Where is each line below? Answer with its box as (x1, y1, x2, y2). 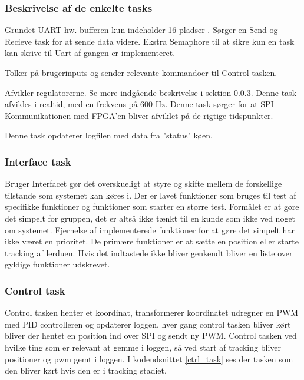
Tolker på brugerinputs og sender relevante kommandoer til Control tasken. (5, 67, 277, 78)
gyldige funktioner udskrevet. (5, 258, 110, 270)
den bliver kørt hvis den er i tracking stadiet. (5, 364, 167, 376)
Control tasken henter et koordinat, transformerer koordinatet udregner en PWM (5, 306, 299, 319)
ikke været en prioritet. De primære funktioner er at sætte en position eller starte (5, 235, 299, 247)
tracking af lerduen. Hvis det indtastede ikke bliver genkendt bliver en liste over (5, 246, 293, 259)
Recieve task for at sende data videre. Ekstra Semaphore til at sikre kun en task (5, 35, 295, 47)
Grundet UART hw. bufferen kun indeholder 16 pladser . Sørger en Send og (5, 24, 278, 36)
